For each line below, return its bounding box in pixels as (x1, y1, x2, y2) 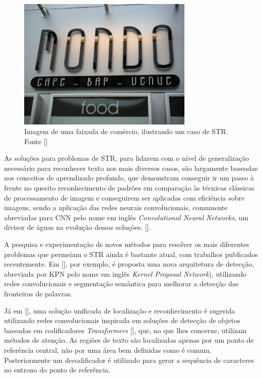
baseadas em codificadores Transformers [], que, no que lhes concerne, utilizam (4, 325, 247, 335)
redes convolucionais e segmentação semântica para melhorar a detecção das (4, 278, 239, 289)
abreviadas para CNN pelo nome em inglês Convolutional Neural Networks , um (4, 212, 248, 222)
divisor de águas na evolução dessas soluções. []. (4, 222, 151, 232)
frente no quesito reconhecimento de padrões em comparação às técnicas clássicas (4, 182, 255, 193)
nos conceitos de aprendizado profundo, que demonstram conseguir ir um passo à (4, 172, 254, 183)
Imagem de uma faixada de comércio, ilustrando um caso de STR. (24, 126, 228, 137)
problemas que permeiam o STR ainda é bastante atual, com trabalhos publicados (4, 248, 258, 259)
